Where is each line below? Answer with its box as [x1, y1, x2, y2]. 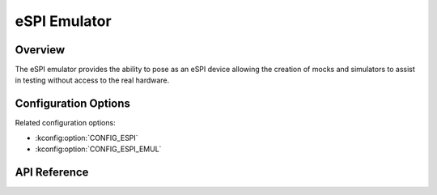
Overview [15, 43, 66, 57]
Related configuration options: [15, 118, 117, 128]
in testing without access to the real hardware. [15, 75, 170, 85]
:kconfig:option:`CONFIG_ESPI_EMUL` [35, 144, 162, 154]
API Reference [15, 165, 89, 179]
